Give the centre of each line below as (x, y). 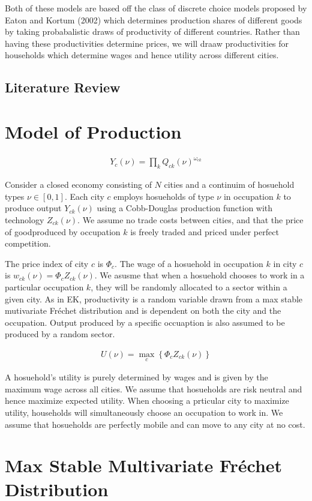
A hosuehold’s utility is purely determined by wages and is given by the (136, 377)
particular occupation (44, 286)
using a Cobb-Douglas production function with (185, 208)
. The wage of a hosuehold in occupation (189, 263)
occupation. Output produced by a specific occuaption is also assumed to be (145, 322)
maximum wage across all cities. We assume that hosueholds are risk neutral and (154, 388)
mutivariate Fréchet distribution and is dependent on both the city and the (143, 310)
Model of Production (93, 131)
